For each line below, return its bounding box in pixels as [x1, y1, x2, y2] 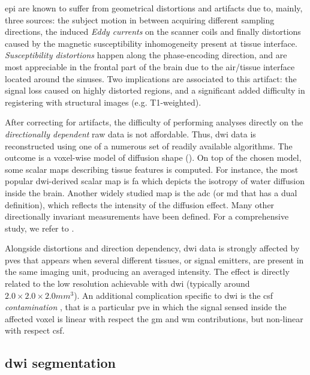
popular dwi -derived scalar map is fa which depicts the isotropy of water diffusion [5, 175, 305, 187]
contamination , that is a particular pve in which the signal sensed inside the [5, 301, 287, 313]
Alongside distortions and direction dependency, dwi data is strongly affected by [5, 242, 300, 254]
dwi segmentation [5, 353, 116, 372]
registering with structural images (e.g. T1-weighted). [5, 95, 201, 108]
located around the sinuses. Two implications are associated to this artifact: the [5, 72, 297, 85]
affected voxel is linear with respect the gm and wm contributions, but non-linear [5, 312, 303, 325]
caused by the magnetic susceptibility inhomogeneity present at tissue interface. [5, 37, 297, 49]
